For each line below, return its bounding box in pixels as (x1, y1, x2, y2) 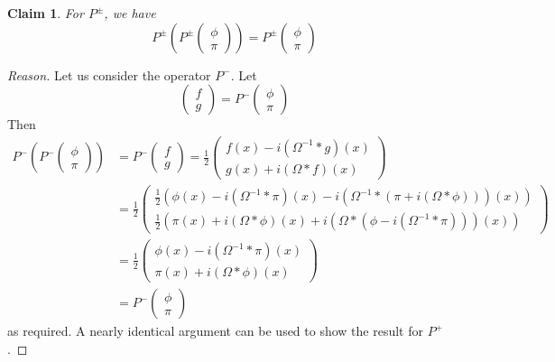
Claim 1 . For (7, 4, 84, 22)
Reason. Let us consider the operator (7, 65, 211, 84)
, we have (104, 4, 156, 22)
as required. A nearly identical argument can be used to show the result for (7, 321, 423, 340)
